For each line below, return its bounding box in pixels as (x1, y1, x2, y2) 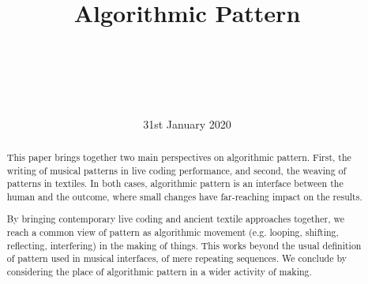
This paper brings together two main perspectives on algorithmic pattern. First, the (6, 150, 351, 163)
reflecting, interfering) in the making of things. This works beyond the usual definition (6, 238, 362, 252)
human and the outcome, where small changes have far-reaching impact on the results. (6, 189, 362, 203)
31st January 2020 (143, 115, 231, 132)
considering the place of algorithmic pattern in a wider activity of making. (6, 265, 312, 278)
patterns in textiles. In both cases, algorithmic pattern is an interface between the (6, 177, 344, 190)
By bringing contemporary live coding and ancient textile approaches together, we (6, 212, 344, 226)
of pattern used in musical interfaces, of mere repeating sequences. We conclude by (6, 252, 347, 265)
